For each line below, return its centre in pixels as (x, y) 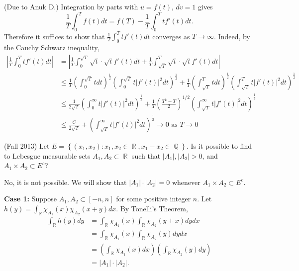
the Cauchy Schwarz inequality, (52, 47)
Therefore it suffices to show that (54, 36)
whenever (186, 182)
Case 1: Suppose (30, 199)
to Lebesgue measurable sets (47, 155)
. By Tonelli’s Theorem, (152, 208)
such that (146, 155)
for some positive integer (153, 199)
